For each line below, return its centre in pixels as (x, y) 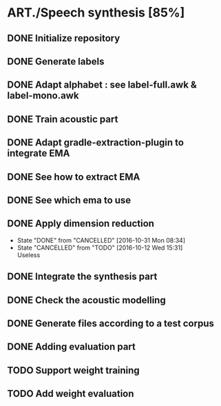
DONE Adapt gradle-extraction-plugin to (96, 143)
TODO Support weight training (73, 370)
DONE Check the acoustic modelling (87, 300)
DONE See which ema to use (69, 200)
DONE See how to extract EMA (74, 177)
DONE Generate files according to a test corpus (111, 323)
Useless (29, 255)
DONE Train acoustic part (63, 119)
